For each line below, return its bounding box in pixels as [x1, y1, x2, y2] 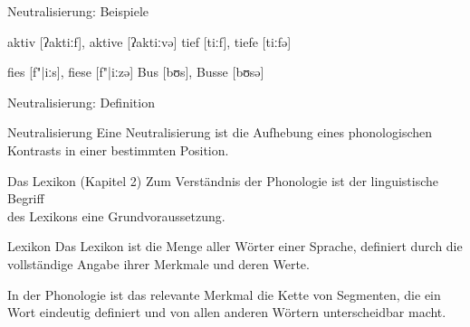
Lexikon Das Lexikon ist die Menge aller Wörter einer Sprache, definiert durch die [7, 237, 463, 256]
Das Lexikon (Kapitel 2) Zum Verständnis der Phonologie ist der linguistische [7, 171, 439, 190]
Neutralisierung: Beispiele [7, 2, 149, 20]
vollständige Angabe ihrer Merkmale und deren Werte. [7, 254, 310, 273]
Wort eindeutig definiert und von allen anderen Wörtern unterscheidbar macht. [7, 303, 446, 322]
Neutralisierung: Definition [7, 92, 155, 111]
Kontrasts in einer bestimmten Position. [7, 140, 229, 159]
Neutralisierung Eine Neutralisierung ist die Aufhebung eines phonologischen [7, 123, 433, 142]
